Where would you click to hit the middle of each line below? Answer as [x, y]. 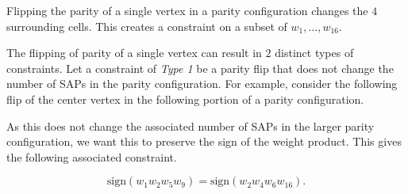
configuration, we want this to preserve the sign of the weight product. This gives [204, 141]
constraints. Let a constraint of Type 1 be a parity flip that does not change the [200, 68]
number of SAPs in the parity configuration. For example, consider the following [202, 84]
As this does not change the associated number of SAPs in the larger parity [191, 126]
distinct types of [314, 53]
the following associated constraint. [92, 156]
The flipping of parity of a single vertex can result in [134, 53]
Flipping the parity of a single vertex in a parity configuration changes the [187, 10]
